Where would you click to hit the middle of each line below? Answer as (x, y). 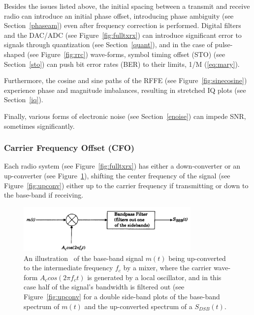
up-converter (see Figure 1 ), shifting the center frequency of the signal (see (117, 175)
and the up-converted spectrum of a (138, 306)
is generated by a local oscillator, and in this (154, 277)
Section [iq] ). (24, 100)
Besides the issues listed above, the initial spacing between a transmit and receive (127, 6)
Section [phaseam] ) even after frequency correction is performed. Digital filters (123, 25)
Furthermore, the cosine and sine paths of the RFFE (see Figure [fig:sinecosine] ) (126, 80)
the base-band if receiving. (44, 195)
